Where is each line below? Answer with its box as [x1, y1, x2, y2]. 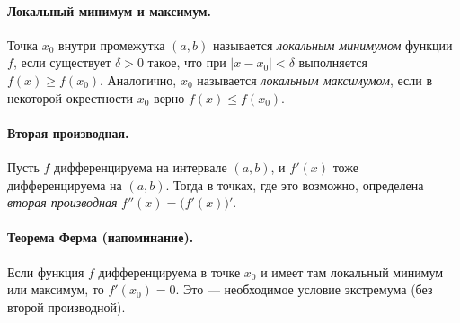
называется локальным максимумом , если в [197, 70, 433, 89]
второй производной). [7, 297, 126, 316]
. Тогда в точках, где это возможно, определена [165, 175, 424, 194]
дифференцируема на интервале [54, 157, 227, 176]
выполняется [298, 53, 367, 72]
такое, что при [147, 53, 226, 72]
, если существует [13, 53, 111, 72]
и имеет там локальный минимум [261, 262, 444, 281]
